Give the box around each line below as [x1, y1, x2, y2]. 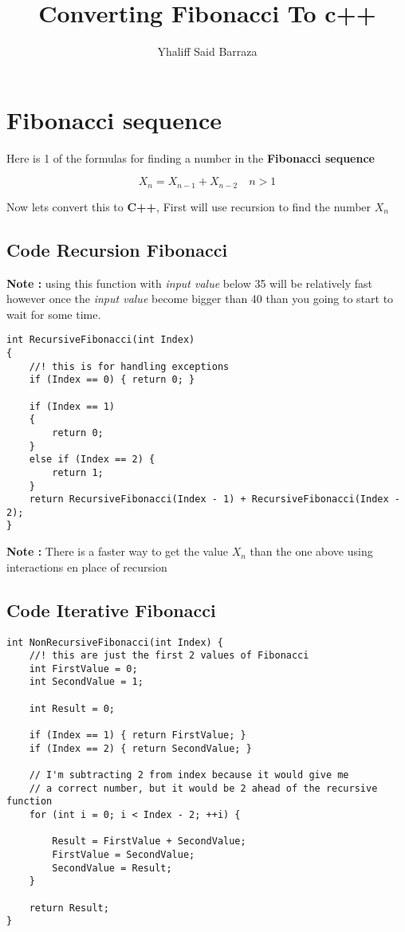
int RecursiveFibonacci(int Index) [6, 334, 195, 346]
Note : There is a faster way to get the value [6, 543, 229, 560]
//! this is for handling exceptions [29, 360, 230, 372]
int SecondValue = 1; [29, 676, 144, 688]
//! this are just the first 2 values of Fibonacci [29, 650, 309, 662]
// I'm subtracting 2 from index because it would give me [29, 769, 349, 781]
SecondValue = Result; [52, 862, 172, 874]
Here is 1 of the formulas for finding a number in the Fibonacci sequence [6, 149, 375, 166]
